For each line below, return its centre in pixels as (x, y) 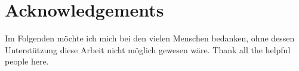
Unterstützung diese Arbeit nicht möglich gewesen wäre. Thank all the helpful (148, 49)
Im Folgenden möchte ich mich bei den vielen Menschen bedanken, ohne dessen (150, 38)
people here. (27, 61)
